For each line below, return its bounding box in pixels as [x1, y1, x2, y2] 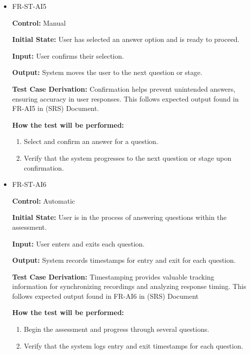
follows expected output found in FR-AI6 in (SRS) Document [12, 290, 199, 301]
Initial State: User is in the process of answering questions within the [12, 212, 227, 222]
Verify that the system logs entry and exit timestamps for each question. [24, 340, 243, 351]
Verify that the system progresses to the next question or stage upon [24, 152, 232, 163]
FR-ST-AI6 [12, 179, 47, 189]
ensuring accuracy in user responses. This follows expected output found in [12, 93, 239, 104]
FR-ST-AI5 [12, 1, 47, 11]
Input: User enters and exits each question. [12, 238, 145, 248]
